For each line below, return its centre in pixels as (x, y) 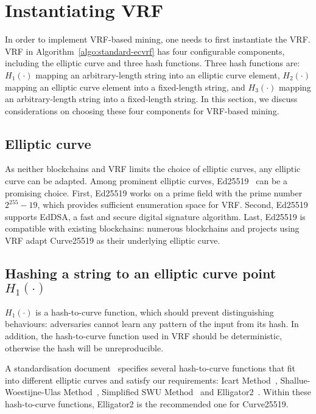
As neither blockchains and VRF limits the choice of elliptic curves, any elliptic (153, 169)
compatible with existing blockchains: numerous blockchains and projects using (152, 228)
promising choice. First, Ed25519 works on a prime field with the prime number (154, 192)
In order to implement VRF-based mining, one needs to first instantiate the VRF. (158, 39)
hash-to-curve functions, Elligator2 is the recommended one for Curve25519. (147, 404)
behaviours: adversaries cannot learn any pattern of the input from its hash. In (152, 324)
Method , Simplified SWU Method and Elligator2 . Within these (188, 392)
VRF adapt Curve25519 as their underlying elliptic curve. (113, 240)
